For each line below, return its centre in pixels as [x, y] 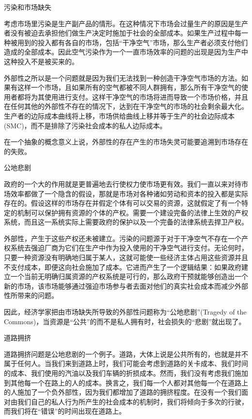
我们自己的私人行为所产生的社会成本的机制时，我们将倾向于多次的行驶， [133, 401]
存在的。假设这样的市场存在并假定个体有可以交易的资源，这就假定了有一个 [123, 203]
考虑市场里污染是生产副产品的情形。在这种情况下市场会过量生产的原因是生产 [126, 23]
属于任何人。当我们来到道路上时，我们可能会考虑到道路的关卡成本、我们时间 [126, 363]
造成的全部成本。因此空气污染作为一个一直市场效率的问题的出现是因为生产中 [126, 52]
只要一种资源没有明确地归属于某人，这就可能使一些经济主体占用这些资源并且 [126, 257]
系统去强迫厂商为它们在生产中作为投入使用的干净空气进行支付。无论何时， [129, 248]
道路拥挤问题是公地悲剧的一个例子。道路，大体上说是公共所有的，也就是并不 [126, 354]
